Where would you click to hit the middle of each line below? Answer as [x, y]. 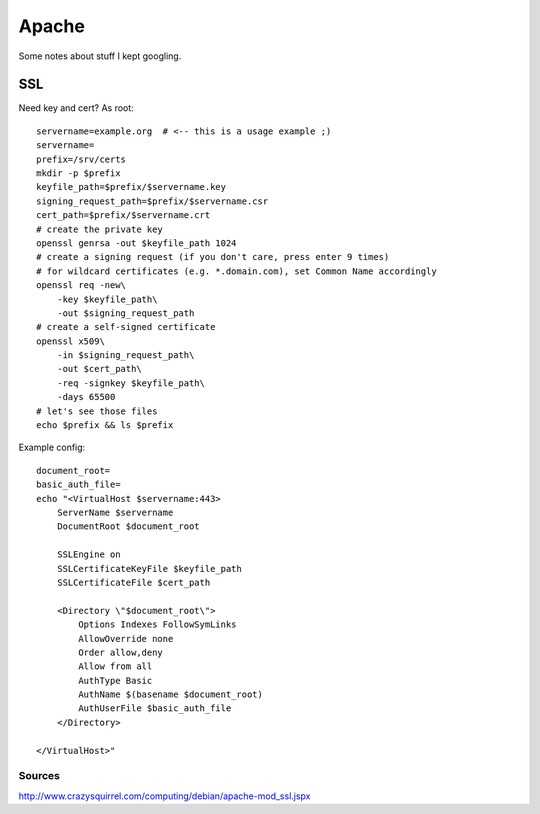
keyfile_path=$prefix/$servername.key [131, 187]
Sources [39, 776]
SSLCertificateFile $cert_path [133, 582]
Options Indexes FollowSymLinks [157, 624]
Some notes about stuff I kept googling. [100, 56]
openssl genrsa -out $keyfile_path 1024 [136, 243]
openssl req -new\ [81, 285]
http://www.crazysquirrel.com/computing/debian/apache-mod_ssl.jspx [164, 796]
